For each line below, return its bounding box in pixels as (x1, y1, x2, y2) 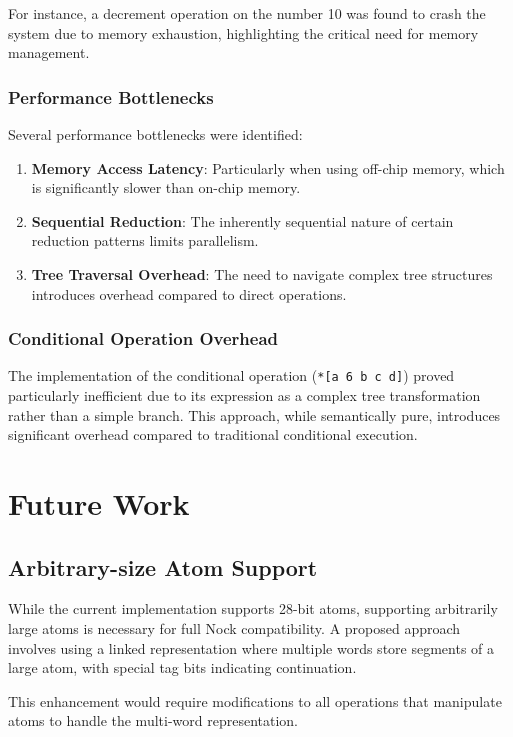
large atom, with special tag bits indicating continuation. (8, 657, 357, 678)
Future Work (8, 483, 190, 523)
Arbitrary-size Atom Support (8, 551, 318, 582)
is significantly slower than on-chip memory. (31, 177, 301, 198)
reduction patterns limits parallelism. (31, 230, 259, 251)
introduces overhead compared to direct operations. (31, 283, 347, 304)
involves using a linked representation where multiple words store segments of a (8, 637, 495, 658)
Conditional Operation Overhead (8, 326, 279, 351)
